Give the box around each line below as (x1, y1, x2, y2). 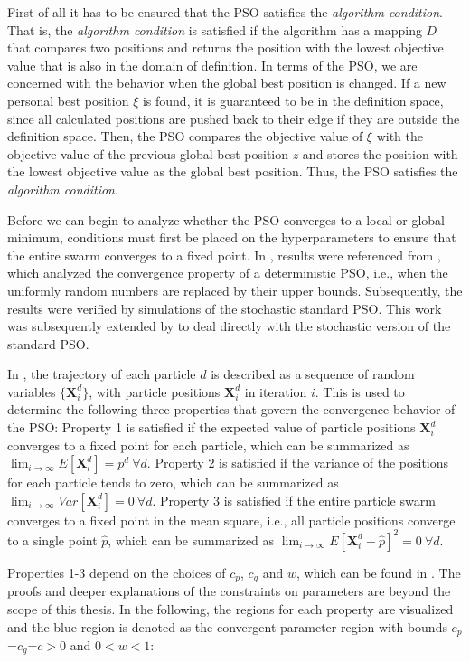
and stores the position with (302, 144, 458, 163)
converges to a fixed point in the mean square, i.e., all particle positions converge (7, 510, 456, 529)
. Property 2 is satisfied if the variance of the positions (146, 453, 449, 472)
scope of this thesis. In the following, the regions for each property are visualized (7, 599, 454, 618)
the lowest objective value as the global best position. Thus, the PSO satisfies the (7, 162, 458, 181)
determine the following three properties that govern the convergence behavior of (7, 400, 456, 419)
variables (7, 382, 56, 401)
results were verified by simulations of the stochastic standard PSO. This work (7, 298, 442, 317)
